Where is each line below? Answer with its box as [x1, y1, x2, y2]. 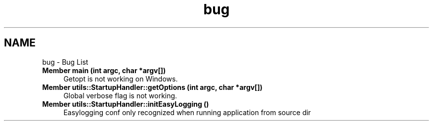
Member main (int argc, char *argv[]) [42, 66, 166, 75]
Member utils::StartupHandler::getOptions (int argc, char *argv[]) [42, 83, 262, 91]
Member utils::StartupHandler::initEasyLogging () [42, 99, 209, 108]
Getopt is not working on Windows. [63, 74, 178, 83]
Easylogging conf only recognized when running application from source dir [63, 108, 311, 117]
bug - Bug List [42, 57, 88, 66]
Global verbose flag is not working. [63, 91, 177, 100]
